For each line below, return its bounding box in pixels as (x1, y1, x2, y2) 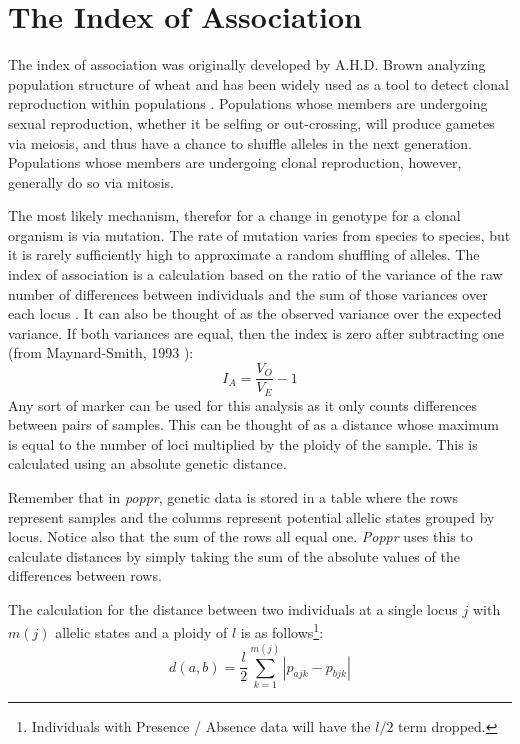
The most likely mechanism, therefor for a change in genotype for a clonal (8, 205, 461, 226)
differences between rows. (8, 565, 162, 586)
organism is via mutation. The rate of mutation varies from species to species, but (8, 224, 511, 245)
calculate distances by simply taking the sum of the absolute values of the (8, 545, 460, 566)
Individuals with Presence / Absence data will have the (31, 715, 371, 736)
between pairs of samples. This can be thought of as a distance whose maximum (8, 414, 499, 435)
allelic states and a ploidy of (55, 622, 228, 643)
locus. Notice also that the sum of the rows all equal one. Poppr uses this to (8, 526, 473, 547)
